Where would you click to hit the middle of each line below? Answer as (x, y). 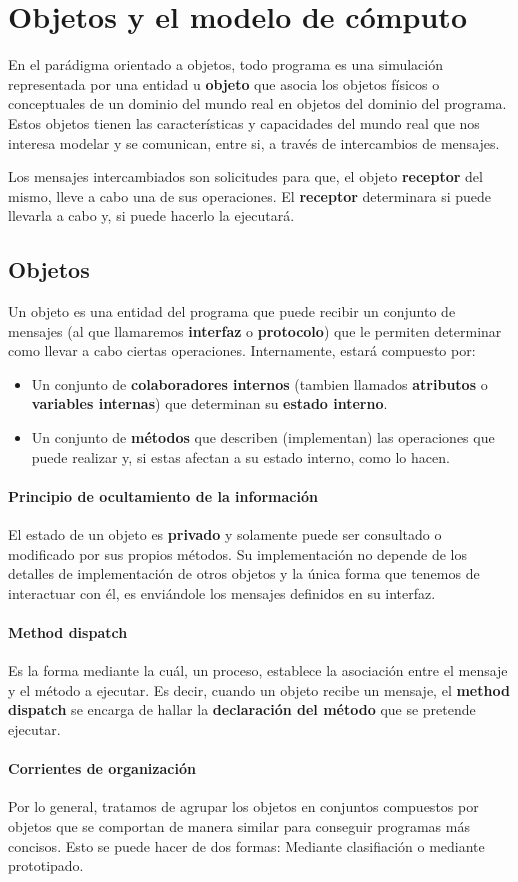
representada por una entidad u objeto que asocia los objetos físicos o (224, 83)
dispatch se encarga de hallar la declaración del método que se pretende (242, 709)
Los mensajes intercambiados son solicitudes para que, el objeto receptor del (245, 176)
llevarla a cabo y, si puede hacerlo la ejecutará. (151, 215)
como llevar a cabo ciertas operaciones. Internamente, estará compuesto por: (242, 350)
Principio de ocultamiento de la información (163, 495)
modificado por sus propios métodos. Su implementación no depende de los (237, 553)
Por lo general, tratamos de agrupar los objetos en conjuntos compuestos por (243, 806)
